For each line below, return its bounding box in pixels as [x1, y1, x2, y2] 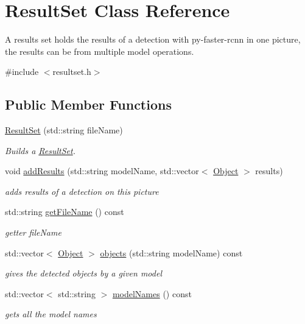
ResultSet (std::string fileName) [5, 124, 123, 136]
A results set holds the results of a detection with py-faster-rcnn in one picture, [5, 33, 301, 46]
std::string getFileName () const [5, 205, 124, 218]
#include [5, 65, 39, 78]
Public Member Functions [5, 95, 172, 114]
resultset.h [52, 65, 91, 78]
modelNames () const [112, 287, 192, 300]
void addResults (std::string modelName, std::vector [5, 164, 199, 177]
